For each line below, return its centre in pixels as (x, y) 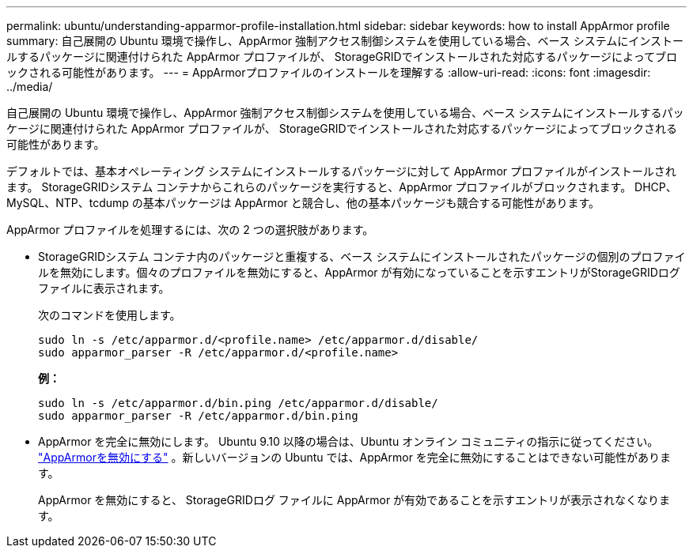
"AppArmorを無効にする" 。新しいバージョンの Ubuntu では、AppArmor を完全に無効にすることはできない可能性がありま (355, 457)
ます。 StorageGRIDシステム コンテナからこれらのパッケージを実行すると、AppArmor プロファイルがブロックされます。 (319, 187)
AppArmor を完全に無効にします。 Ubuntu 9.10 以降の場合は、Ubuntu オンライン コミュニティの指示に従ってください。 (348, 441)
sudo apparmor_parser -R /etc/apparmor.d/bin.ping (198, 416)
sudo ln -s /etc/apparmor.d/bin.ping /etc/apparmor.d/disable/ (238, 403)
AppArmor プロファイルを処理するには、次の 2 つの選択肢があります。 (190, 230)
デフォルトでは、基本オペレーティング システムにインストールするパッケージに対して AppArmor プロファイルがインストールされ (341, 171)
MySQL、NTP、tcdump (68, 203)
